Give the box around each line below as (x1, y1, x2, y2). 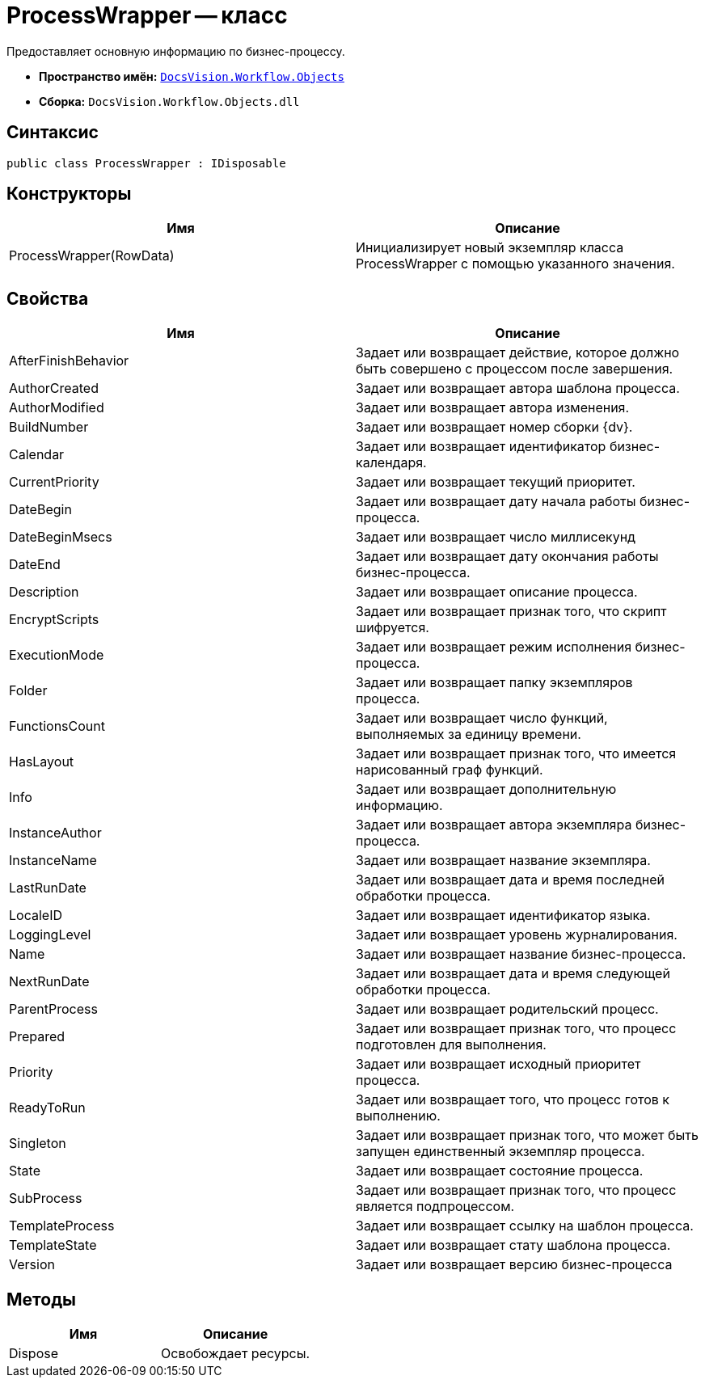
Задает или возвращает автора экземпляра (356, 816, 632, 833)
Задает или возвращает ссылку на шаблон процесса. (356, 1217, 694, 1234)
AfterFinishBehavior (9, 352, 129, 369)
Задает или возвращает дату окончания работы (356, 548, 659, 565)
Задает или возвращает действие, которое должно (356, 344, 680, 361)
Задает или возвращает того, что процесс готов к (356, 1091, 669, 1108)
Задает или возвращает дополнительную (356, 781, 617, 798)
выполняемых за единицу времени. (356, 726, 581, 743)
